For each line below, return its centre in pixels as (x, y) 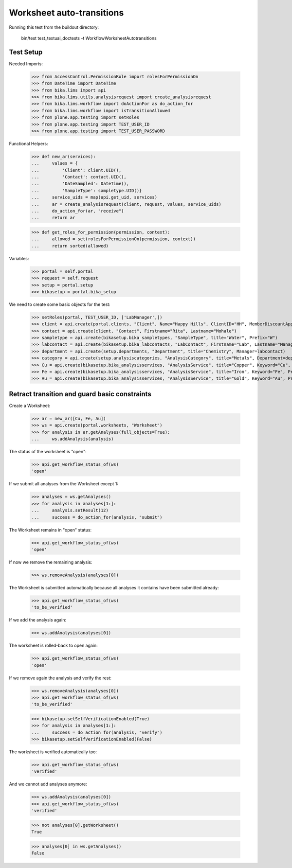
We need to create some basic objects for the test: (60, 304)
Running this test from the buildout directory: (54, 27)
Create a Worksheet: (30, 406)
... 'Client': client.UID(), (76, 170)
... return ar (53, 218)
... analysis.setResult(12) (70, 510)
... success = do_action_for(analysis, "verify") (97, 732)
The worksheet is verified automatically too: (53, 752)
